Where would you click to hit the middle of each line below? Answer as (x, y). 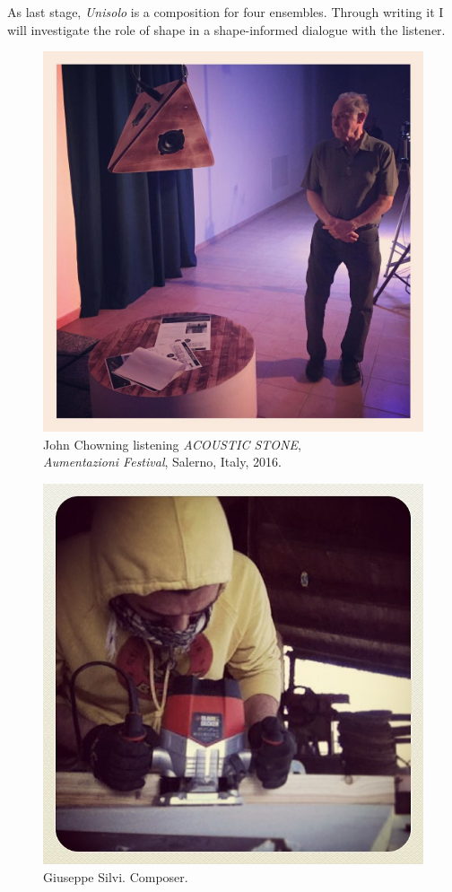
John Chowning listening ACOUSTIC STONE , (172, 444)
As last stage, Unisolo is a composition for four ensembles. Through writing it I (226, 12)
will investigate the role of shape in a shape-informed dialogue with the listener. (226, 29)
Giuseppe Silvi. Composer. (116, 876)
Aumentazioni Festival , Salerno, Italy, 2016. (162, 462)
